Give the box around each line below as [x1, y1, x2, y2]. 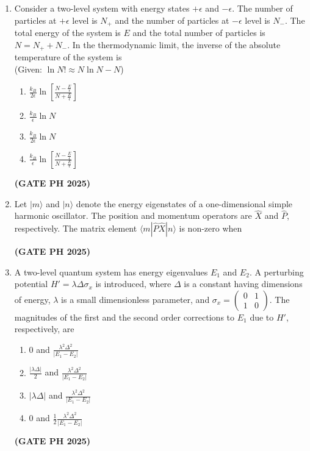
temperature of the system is [14, 51, 122, 63]
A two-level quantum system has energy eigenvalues [14, 265, 208, 278]
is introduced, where [95, 277, 171, 290]
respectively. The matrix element [14, 221, 137, 234]
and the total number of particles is [132, 26, 265, 39]
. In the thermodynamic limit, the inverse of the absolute [67, 38, 281, 51]
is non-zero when [179, 221, 242, 234]
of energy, [14, 293, 51, 305]
